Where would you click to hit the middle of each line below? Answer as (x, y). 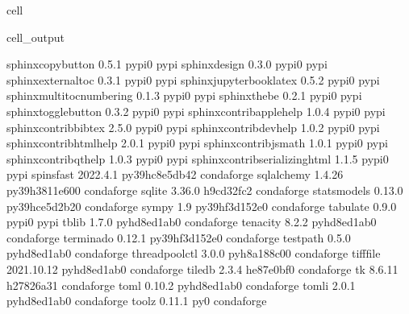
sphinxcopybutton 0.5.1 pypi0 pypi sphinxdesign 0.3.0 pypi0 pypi (167, 64)
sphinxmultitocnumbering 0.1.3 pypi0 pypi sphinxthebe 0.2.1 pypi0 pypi (184, 95)
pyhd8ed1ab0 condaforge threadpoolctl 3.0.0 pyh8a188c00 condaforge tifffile (194, 253)
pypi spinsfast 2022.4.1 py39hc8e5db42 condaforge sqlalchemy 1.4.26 (175, 174)
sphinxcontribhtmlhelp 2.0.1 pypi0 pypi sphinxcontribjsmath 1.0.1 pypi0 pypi (197, 143)
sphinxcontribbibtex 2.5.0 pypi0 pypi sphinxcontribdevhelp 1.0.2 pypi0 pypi (193, 127)
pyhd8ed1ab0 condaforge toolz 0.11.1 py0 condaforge (137, 301)
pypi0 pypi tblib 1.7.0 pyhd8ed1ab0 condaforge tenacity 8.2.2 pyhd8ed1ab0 (192, 222)
